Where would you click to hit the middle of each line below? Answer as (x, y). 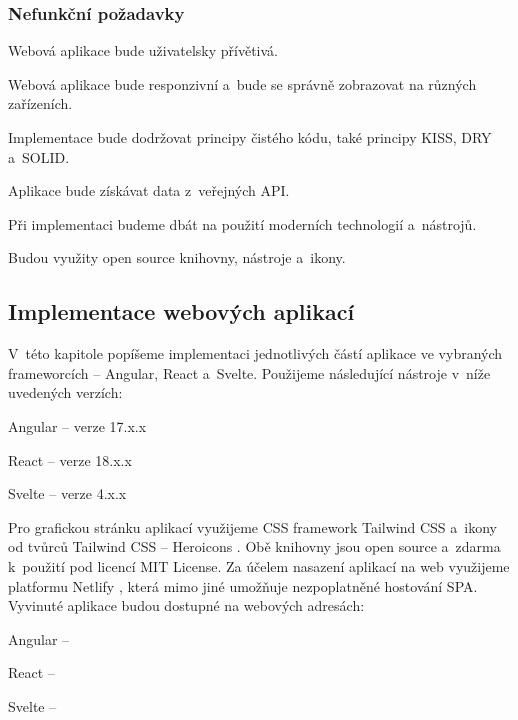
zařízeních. (40, 103)
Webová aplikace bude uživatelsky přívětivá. (143, 50)
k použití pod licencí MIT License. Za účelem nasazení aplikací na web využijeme (259, 565)
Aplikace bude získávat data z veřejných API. (149, 190)
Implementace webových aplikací (181, 311)
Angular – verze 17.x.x (77, 425)
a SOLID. (39, 156)
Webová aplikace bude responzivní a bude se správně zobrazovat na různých (242, 83)
